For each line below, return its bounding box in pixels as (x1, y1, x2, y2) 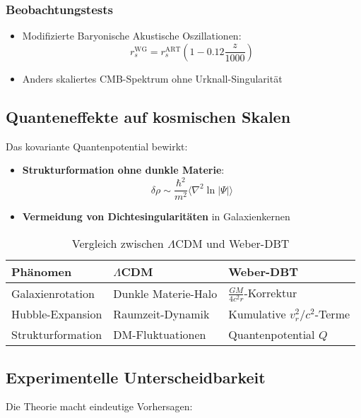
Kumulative (228, 306, 286, 323)
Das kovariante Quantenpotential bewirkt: (6, 138, 188, 153)
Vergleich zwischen (71, 234, 164, 251)
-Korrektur (244, 284, 297, 301)
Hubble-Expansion (11, 306, 102, 323)
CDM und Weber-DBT (175, 234, 290, 251)
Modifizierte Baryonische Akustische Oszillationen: (22, 28, 242, 43)
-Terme (314, 306, 350, 323)
